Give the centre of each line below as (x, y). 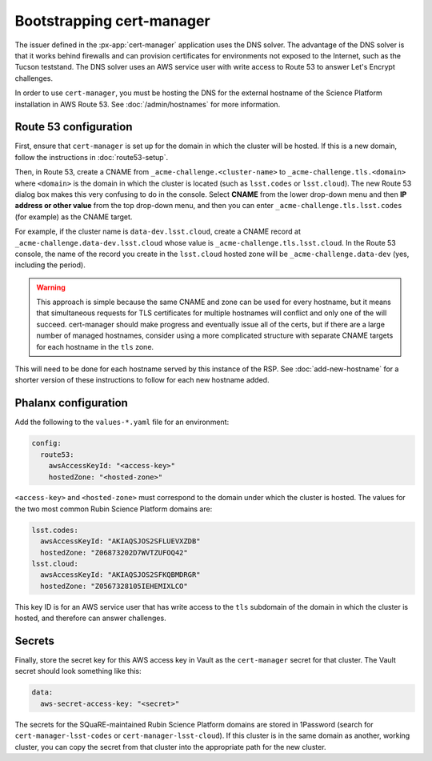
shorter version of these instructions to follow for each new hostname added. (142, 380)
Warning (51, 287)
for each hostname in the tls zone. (95, 346)
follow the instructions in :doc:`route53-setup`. (91, 157)
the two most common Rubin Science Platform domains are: (114, 509)
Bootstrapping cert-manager (113, 21)
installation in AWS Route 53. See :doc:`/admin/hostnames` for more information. (148, 104)
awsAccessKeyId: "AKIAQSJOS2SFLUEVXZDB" (120, 541)
